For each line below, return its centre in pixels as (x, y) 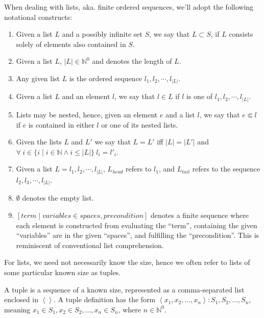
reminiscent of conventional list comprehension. (90, 245)
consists (241, 34)
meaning (17, 309)
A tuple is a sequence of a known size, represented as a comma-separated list (124, 289)
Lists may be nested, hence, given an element (87, 114)
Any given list (38, 78)
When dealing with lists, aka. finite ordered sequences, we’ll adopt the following (129, 7)
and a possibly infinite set (102, 34)
